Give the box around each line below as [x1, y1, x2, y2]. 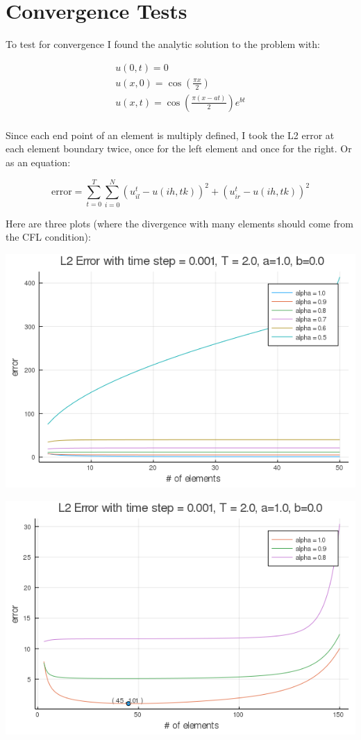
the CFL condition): [6, 230, 91, 244]
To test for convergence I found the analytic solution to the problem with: [6, 37, 320, 51]
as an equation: [6, 155, 71, 170]
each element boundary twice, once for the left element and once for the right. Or [6, 141, 352, 156]
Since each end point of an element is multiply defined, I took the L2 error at [6, 127, 335, 142]
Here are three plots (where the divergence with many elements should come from [6, 216, 353, 230]
